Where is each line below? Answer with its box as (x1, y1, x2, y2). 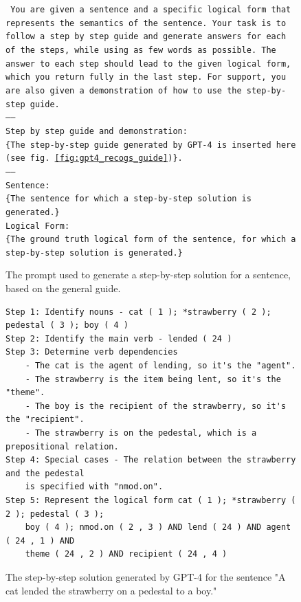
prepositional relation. (5, 441, 119, 452)
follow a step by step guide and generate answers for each (5, 32, 287, 42)
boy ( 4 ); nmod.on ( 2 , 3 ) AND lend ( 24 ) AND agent (25, 522, 291, 533)
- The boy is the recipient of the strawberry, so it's (25, 401, 287, 411)
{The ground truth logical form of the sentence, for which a (5, 234, 296, 245)
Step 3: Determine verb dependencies (5, 347, 178, 357)
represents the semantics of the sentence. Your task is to (5, 18, 287, 28)
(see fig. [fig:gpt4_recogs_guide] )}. (5, 153, 183, 164)
